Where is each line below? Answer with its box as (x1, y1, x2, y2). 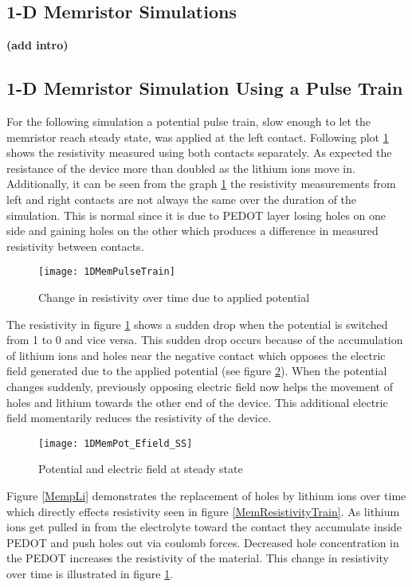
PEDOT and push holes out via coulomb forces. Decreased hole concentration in (6, 534, 399, 550)
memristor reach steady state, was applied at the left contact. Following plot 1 (6, 128, 389, 145)
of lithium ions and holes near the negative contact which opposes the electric (6, 346, 386, 363)
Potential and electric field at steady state (38, 460, 243, 477)
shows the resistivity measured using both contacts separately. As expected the (6, 144, 392, 161)
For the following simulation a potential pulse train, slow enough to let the (6, 113, 371, 129)
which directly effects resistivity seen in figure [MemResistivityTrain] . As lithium (6, 503, 400, 519)
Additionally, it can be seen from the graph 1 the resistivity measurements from (6, 175, 396, 192)
